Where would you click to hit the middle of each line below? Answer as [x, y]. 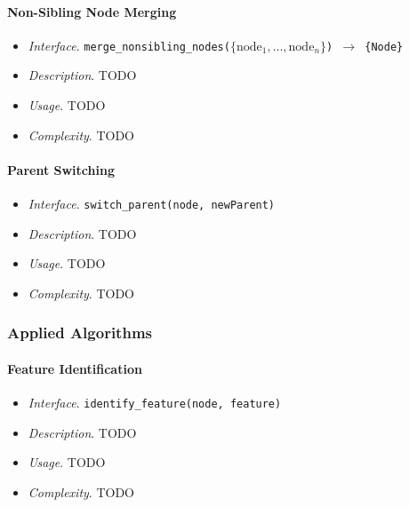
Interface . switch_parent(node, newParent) [152, 204]
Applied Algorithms [80, 333]
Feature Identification [75, 368]
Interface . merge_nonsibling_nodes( [129, 45]
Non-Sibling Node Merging [92, 11]
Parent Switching [61, 169]
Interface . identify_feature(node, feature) [155, 403]
